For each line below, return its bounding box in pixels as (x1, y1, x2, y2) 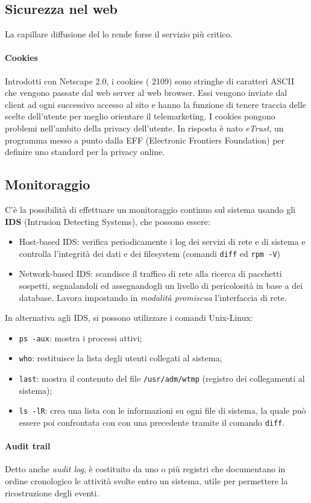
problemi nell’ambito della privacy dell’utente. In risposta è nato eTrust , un (5, 121, 284, 134)
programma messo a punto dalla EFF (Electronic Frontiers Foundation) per (5, 133, 285, 146)
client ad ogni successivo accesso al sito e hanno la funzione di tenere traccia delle (5, 98, 306, 110)
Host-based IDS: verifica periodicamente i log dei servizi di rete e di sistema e (19, 235, 306, 248)
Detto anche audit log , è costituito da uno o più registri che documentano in (5, 463, 286, 475)
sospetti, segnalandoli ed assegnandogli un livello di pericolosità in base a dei (19, 279, 303, 291)
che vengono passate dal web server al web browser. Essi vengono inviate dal (5, 86, 287, 99)
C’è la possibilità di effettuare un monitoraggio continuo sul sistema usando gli (5, 203, 295, 215)
